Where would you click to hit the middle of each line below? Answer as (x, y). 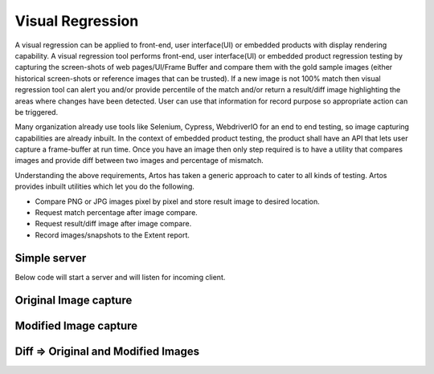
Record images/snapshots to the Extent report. (113, 235)
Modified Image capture (76, 325)
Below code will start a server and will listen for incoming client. (120, 277)
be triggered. (37, 112)
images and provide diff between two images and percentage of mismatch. (139, 161)
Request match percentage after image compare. (117, 213)
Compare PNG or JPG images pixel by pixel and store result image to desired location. (178, 201)
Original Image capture (74, 300)
